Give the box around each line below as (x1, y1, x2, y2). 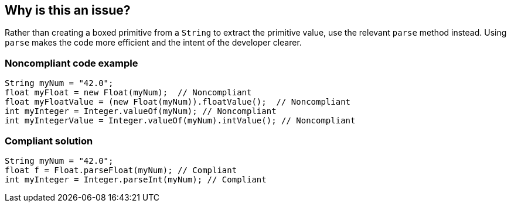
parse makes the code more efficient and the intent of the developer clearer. (5, 37, 302, 48)
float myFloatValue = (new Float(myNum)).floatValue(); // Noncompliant (5, 97, 351, 107)
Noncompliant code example (5, 57, 138, 69)
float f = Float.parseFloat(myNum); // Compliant (5, 165, 237, 175)
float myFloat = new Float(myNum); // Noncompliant (5, 88, 252, 98)
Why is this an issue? (5, 3, 131, 18)
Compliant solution (5, 134, 93, 147)
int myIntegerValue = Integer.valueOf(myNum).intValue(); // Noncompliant (5, 116, 356, 126)
